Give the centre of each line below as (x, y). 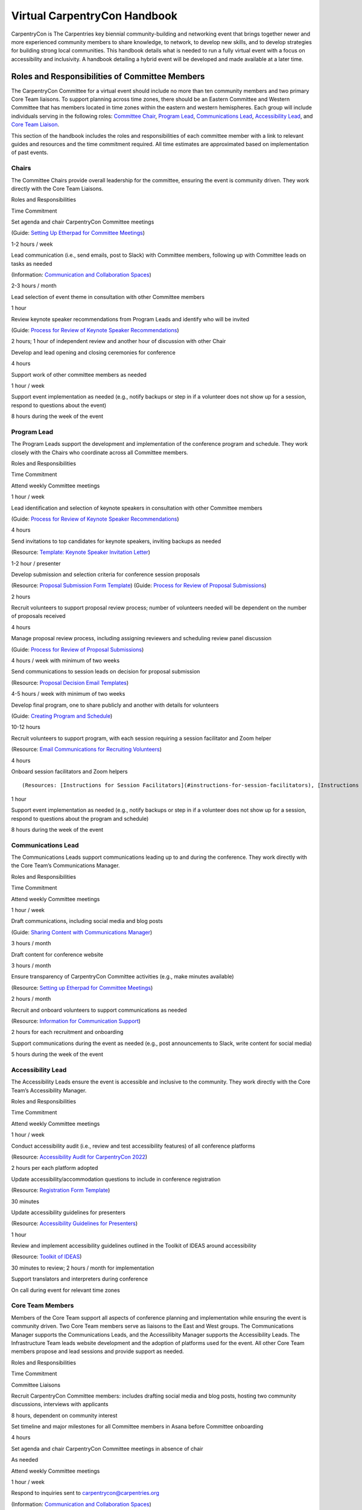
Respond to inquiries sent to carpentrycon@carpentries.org (85, 1493)
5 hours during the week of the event (57, 1055)
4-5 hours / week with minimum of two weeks (68, 694)
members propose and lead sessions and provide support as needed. (97, 1351)
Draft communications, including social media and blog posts (87, 921)
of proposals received (38, 616)
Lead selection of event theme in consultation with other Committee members (108, 297)
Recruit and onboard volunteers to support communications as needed (99, 1010)
